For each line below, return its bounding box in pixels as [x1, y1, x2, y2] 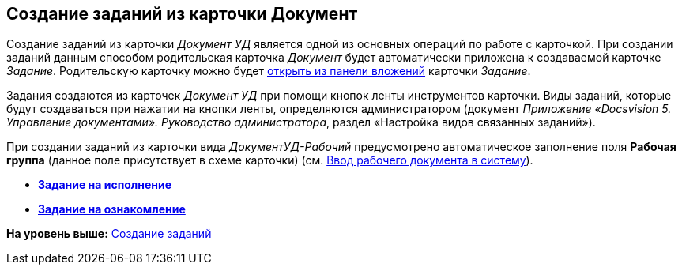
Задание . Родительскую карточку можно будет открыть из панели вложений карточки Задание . [6, 64, 531, 78]
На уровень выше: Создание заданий [6, 227, 212, 241]
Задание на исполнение [38, 178, 172, 192]
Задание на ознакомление [38, 202, 186, 216]
